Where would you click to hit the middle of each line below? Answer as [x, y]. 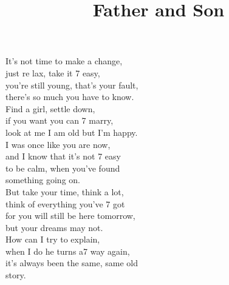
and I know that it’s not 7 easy [63, 156]
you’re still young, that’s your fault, [72, 85]
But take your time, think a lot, [65, 191]
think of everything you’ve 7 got [65, 203]
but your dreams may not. [54, 227]
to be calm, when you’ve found [63, 168]
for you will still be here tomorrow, [70, 216]
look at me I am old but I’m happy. [72, 132]
